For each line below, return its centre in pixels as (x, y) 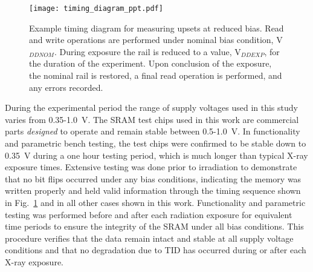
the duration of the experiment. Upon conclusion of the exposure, (150, 63)
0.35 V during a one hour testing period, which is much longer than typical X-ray (156, 155)
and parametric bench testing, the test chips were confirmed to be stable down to (156, 143)
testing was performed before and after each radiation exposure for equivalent (149, 214)
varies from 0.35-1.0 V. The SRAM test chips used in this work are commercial (152, 119)
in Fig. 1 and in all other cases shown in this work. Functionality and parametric (155, 202)
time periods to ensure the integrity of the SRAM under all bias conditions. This (154, 226)
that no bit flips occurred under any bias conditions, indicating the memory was (153, 178)
